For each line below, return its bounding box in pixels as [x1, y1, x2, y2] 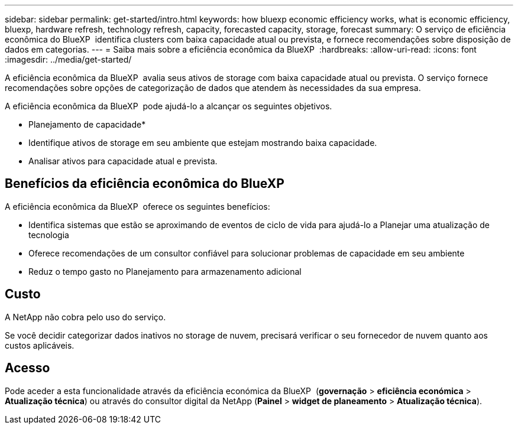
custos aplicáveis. [5, 340, 75, 350]
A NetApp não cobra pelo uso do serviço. [5, 311, 166, 322]
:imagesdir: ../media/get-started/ [5, 54, 132, 64]
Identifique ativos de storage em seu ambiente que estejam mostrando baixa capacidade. [28, 138, 377, 148]
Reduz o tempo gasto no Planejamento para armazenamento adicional [28, 266, 302, 277]
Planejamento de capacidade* [28, 119, 146, 129]
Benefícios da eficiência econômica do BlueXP [5, 176, 284, 191]
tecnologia [28, 229, 69, 240]
